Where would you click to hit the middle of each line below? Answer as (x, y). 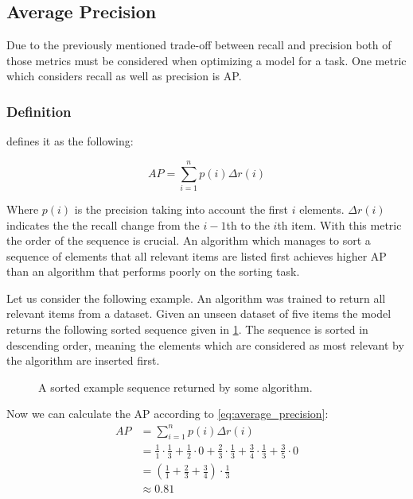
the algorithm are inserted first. (83, 360)
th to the (248, 224)
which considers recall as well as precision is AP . (124, 76)
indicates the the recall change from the (103, 224)
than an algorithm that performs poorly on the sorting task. (153, 271)
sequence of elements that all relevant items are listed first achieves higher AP (197, 255)
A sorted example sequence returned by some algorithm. (175, 387)
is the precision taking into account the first (181, 209)
